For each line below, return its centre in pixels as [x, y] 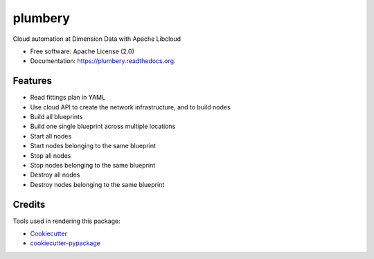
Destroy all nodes [55, 175]
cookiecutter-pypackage [65, 243]
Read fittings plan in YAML [68, 98]
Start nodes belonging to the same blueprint [93, 146]
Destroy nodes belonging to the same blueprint [97, 184]
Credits [29, 204]
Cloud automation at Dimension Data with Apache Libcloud [97, 39]
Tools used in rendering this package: [66, 221]
